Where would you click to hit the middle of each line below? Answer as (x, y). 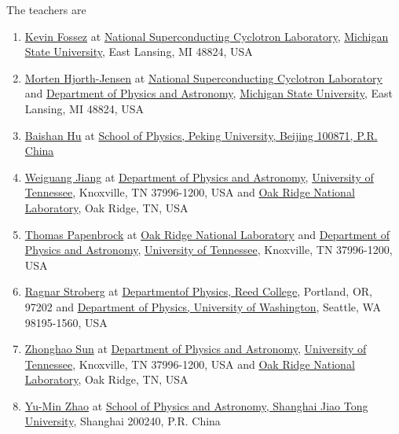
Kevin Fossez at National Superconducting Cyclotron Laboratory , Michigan (207, 36)
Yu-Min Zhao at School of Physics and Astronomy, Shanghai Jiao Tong (196, 405)
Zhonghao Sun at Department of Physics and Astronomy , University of (196, 349)
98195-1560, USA (66, 322)
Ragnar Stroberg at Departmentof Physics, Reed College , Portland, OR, (198, 291)
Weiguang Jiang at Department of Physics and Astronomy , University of (199, 177)
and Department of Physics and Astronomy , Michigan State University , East (209, 93)
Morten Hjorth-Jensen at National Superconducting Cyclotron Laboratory (203, 77)
